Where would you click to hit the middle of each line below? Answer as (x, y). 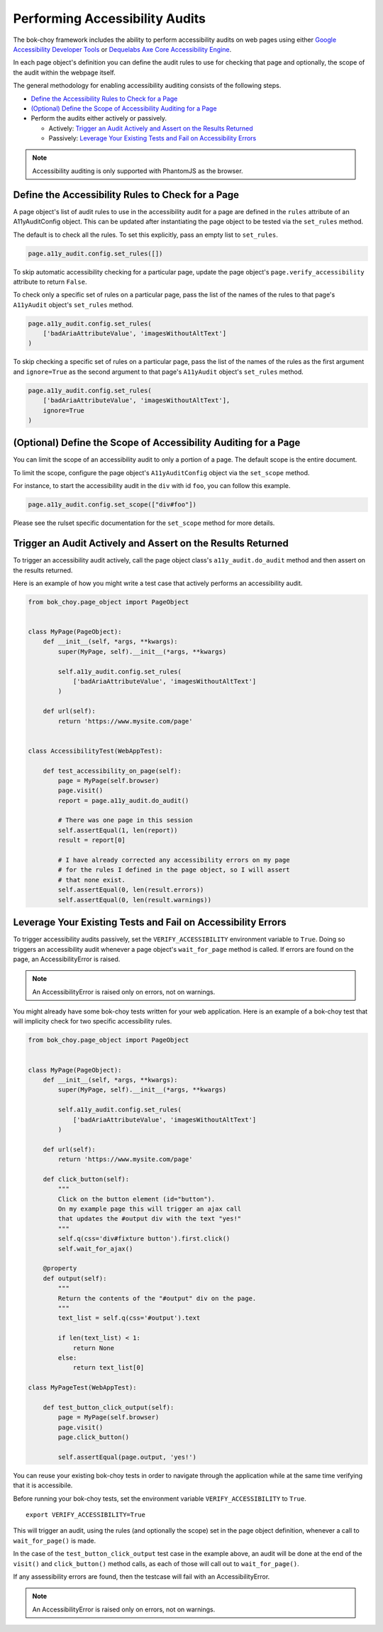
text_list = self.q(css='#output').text (129, 1318)
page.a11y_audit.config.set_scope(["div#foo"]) (112, 505)
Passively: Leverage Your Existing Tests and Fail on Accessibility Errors (152, 138)
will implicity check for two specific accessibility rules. (93, 1021)
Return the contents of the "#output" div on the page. (157, 1298)
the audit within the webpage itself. (65, 72)
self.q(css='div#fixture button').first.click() (144, 1239)
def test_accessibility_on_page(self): (112, 771)
